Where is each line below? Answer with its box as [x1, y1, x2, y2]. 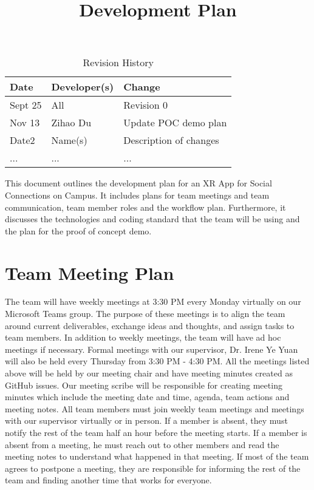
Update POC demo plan [123, 115, 227, 130]
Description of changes [123, 133, 219, 148]
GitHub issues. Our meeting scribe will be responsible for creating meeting [5, 378, 282, 391]
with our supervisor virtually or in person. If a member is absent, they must [5, 414, 288, 427]
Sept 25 [10, 98, 42, 112]
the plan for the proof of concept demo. [5, 224, 152, 237]
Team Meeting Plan [5, 260, 174, 285]
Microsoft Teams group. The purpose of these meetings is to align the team [5, 307, 285, 320]
